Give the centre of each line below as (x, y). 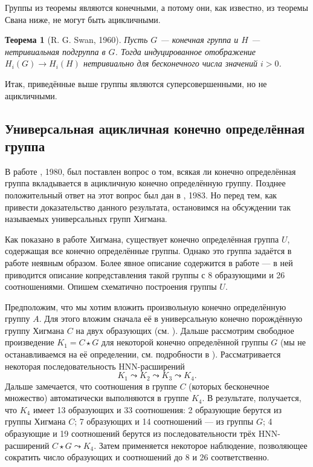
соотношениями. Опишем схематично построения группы (111, 286)
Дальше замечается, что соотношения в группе (91, 386)
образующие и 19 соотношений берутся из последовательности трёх (131, 433)
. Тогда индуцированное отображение (186, 51)
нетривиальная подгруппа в (55, 51)
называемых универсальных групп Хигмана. (86, 219)
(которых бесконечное (229, 386)
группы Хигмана (35, 421)
